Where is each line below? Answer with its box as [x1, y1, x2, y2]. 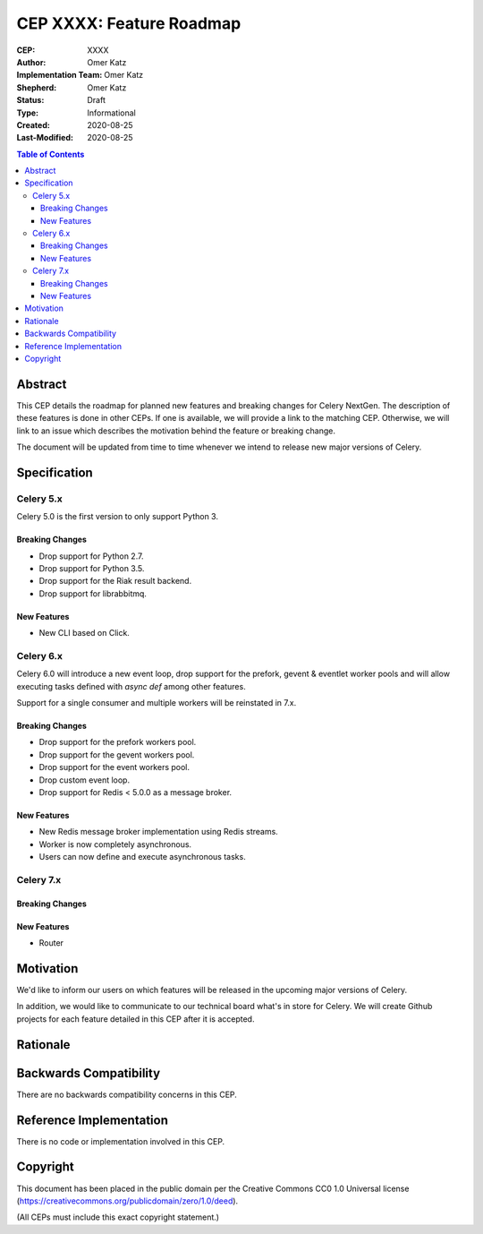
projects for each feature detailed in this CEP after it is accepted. [16, 1013, 255, 1024]
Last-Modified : [16, 133, 73, 143]
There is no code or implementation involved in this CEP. [16, 1135, 225, 1146]
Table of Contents [16, 149, 85, 159]
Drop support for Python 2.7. [38, 551, 144, 561]
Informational [87, 107, 136, 118]
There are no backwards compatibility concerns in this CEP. [16, 1089, 237, 1100]
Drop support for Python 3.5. [38, 562, 145, 573]
